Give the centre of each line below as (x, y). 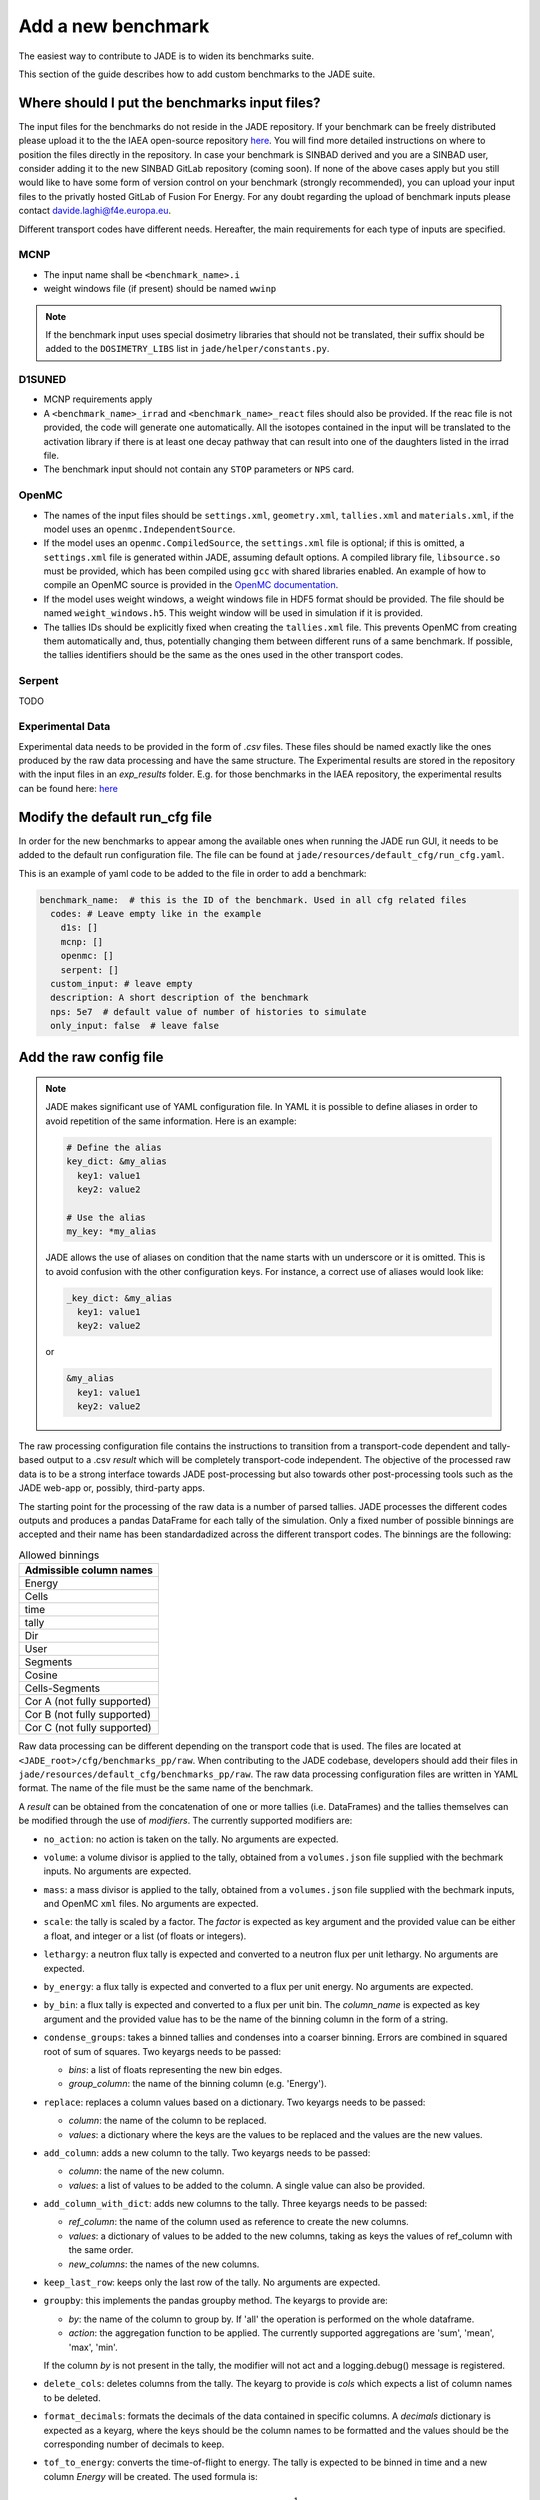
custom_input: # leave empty (122, 983)
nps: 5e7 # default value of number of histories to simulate (208, 1011)
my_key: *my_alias (111, 1231)
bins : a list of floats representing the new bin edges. (175, 2069)
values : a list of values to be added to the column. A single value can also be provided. (246, 2185)
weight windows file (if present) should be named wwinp (160, 289)
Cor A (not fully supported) (88, 1702)
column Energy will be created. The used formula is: (151, 2476)
